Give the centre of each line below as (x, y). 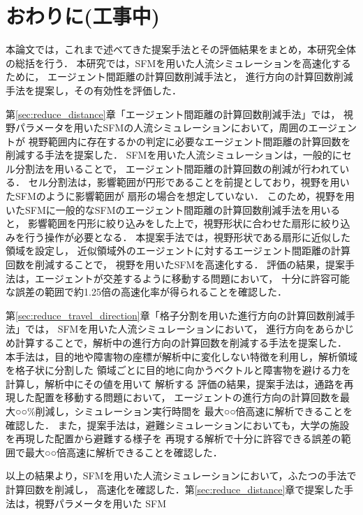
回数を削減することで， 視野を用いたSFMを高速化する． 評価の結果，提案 (176, 264)
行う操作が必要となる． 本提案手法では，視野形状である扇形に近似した (188, 237)
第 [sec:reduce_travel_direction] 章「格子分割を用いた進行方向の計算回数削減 (176, 315)
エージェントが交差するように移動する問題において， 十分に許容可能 (192, 278)
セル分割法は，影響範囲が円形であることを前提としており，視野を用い (189, 182)
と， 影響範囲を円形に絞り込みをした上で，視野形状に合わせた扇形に (163, 223)
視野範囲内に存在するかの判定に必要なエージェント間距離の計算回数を (190, 141)
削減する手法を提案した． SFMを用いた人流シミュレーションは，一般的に (174, 155)
